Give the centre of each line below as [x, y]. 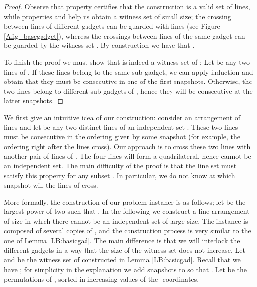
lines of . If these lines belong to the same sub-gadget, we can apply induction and [128, 71]
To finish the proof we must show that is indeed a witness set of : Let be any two [127, 61]
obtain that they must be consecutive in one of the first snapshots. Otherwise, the [128, 81]
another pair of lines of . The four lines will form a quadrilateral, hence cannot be [128, 156]
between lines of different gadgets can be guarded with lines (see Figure [112, 26]
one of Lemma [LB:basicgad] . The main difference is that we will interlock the [122, 240]
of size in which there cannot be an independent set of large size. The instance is [126, 221]
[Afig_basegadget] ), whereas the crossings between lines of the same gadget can [125, 35]
